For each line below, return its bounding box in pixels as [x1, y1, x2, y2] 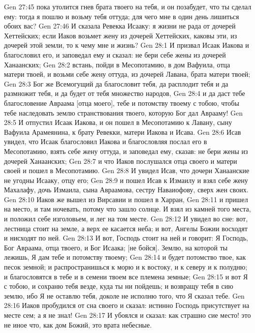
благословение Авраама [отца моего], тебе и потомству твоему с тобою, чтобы [4, 97, 239, 108]
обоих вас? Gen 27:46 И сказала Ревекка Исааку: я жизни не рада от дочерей [4, 21, 236, 31]
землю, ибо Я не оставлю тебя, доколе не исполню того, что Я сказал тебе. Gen [4, 290, 245, 301]
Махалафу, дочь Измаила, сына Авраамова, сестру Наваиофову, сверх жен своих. [4, 184, 249, 195]
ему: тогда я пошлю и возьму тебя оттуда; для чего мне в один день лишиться [4, 11, 239, 21]
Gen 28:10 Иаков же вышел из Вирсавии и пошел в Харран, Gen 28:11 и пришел [4, 194, 248, 204]
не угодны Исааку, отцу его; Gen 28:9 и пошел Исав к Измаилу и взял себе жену [4, 175, 248, 185]
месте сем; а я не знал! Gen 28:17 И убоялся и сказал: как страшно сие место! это [4, 310, 251, 320]
